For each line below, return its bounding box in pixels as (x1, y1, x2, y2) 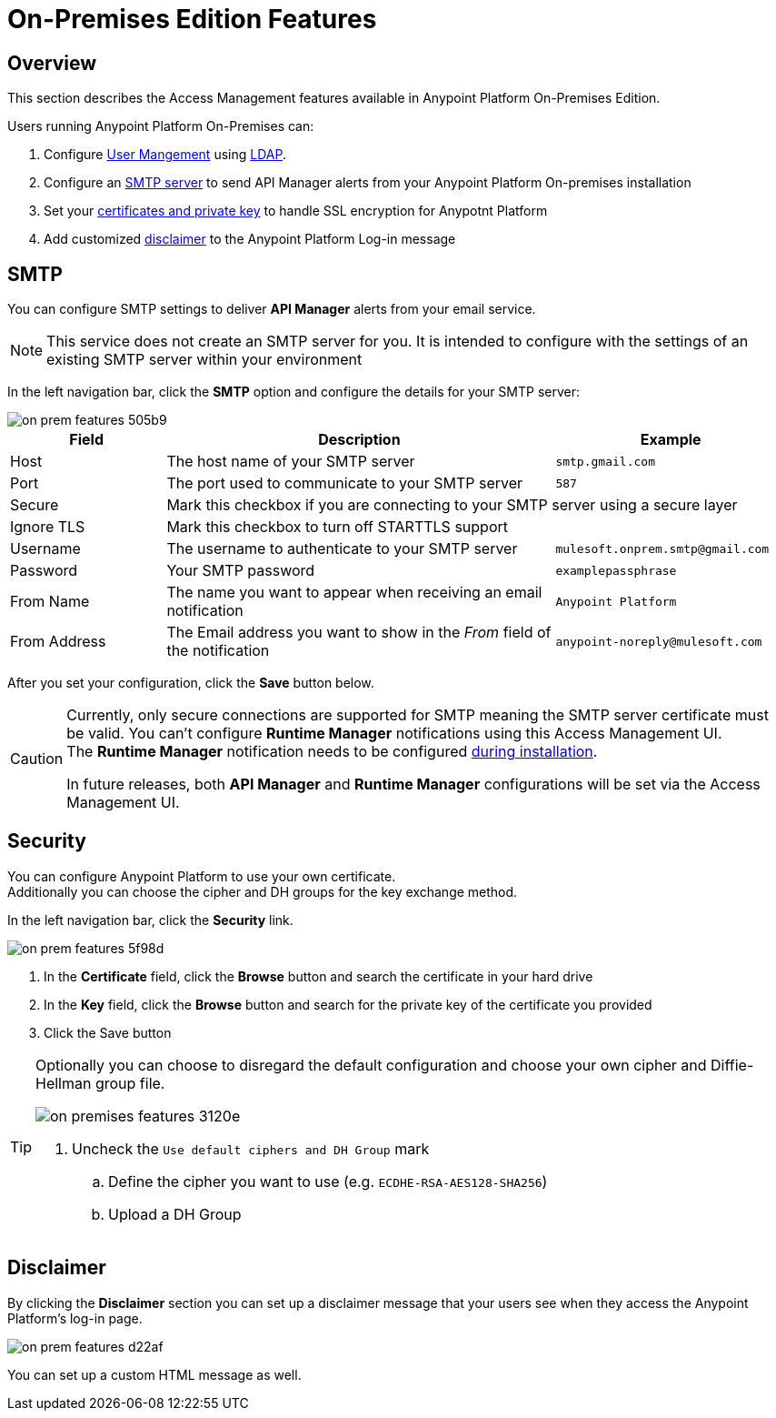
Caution (10, 749, 64, 769)
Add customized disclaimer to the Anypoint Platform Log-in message (44, 231, 456, 247)
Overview (7, 51, 97, 75)
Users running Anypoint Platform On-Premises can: (7, 118, 314, 135)
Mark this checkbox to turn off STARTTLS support (166, 518, 508, 537)
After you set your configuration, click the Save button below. (7, 675, 374, 691)
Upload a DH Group (108, 1204, 242, 1223)
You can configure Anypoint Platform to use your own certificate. (7, 868, 396, 884)
